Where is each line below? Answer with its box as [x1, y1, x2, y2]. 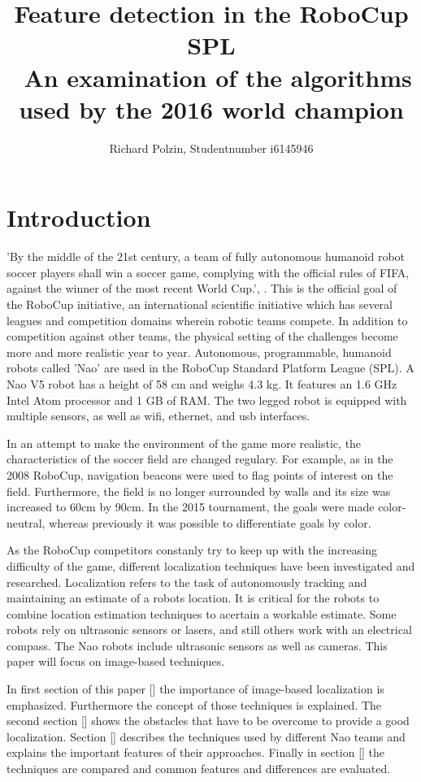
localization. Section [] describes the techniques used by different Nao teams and [7, 728, 406, 745]
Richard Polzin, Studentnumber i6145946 [109, 139, 314, 156]
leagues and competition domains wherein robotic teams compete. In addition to [7, 311, 408, 328]
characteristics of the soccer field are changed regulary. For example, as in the [7, 450, 393, 467]
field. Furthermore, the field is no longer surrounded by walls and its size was [7, 482, 391, 499]
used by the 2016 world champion [19, 92, 404, 125]
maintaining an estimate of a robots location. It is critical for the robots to [7, 589, 380, 606]
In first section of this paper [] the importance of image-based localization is [7, 680, 384, 697]
